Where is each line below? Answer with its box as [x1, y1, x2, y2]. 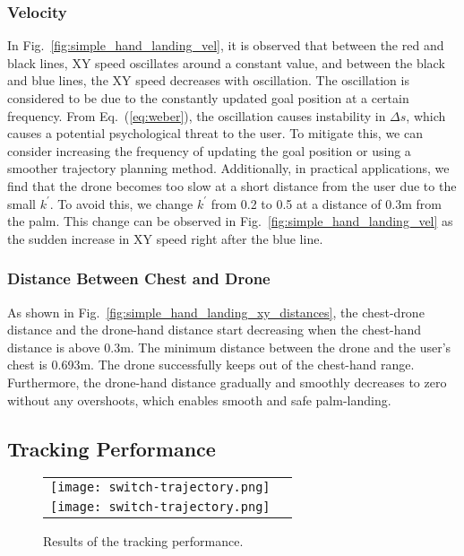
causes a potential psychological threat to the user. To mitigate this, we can [7, 124, 423, 143]
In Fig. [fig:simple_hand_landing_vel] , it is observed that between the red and [7, 36, 444, 55]
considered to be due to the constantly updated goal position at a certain [7, 89, 409, 107]
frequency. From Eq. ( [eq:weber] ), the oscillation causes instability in [7, 106, 386, 125]
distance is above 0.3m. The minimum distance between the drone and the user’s [7, 337, 451, 356]
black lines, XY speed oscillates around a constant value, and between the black [7, 53, 445, 72]
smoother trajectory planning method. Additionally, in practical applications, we [7, 159, 450, 178]
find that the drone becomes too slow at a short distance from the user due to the [7, 176, 457, 195]
